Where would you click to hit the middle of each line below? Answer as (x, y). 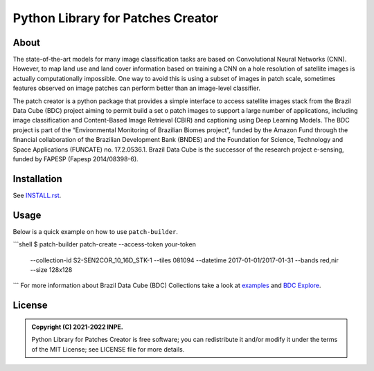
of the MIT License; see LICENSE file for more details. (108, 349)
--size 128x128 (51, 269)
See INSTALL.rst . (37, 195)
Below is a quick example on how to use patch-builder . (95, 231)
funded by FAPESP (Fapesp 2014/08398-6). (75, 159)
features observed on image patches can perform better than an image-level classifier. (137, 88)
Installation (37, 179)
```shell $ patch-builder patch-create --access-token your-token (105, 244)
